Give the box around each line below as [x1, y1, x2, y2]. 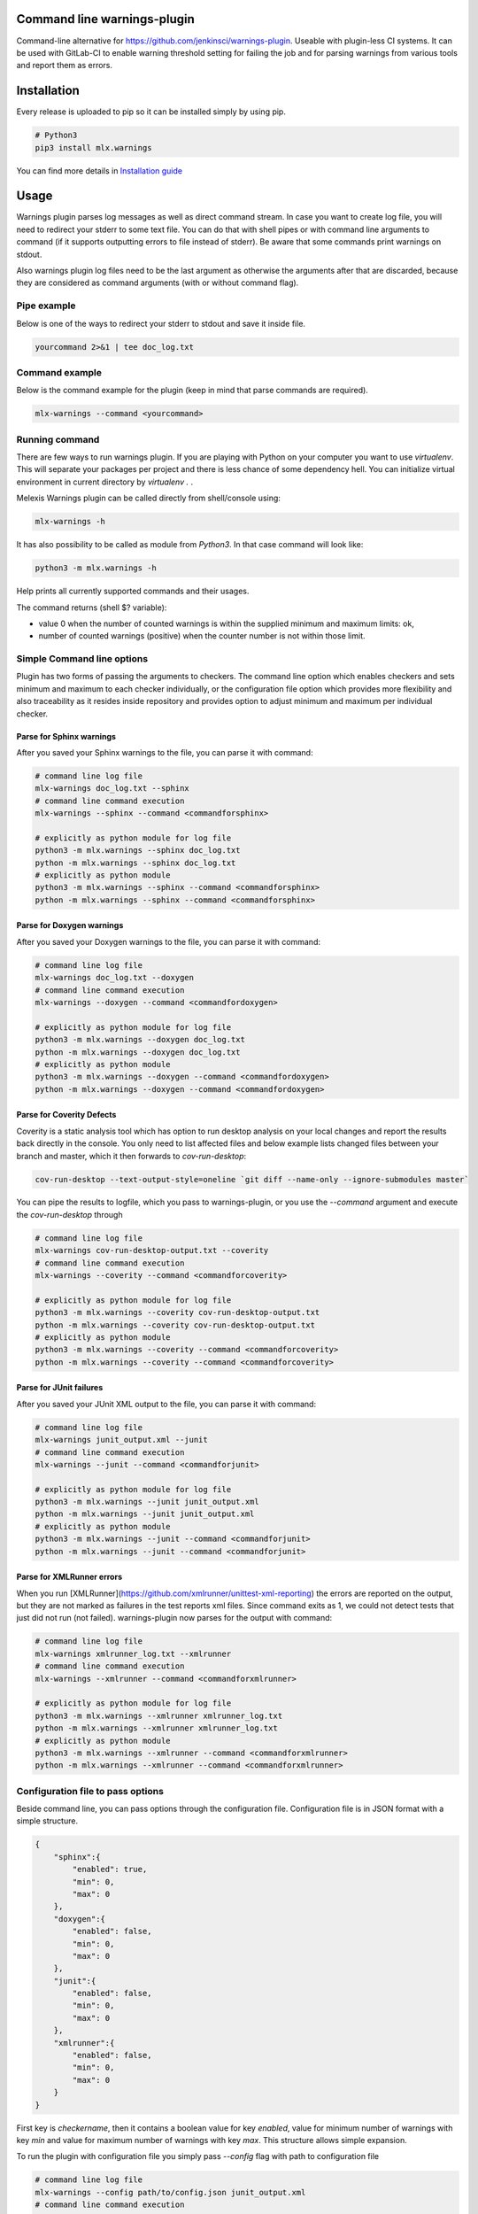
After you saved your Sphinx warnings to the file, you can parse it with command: [16, 747, 313, 757]
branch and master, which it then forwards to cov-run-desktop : [16, 1150, 247, 1161]
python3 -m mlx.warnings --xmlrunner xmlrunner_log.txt [35, 1710, 283, 1721]
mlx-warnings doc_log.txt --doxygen [35, 972, 195, 983]
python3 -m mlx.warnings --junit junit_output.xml [35, 1497, 260, 1507]
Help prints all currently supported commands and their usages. [16, 585, 250, 597]
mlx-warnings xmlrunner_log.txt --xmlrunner [35, 1648, 232, 1659]
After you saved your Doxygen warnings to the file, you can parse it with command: [16, 936, 320, 947]
